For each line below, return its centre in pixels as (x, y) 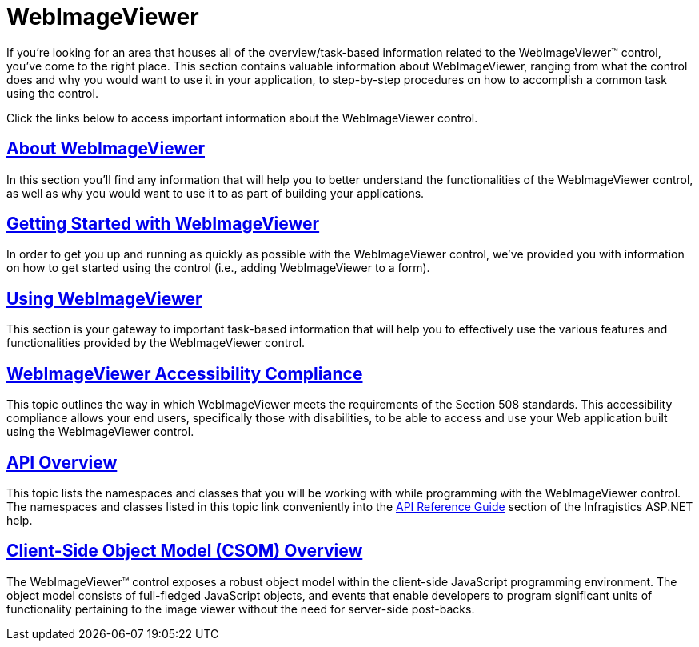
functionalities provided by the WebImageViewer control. (156, 343)
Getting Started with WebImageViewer (163, 224)
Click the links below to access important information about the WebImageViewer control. (242, 118)
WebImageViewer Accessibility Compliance (185, 373)
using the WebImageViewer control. (100, 432)
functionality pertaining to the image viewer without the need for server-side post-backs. (241, 609)
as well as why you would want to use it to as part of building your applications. (216, 193)
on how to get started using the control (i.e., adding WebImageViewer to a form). (218, 268)
